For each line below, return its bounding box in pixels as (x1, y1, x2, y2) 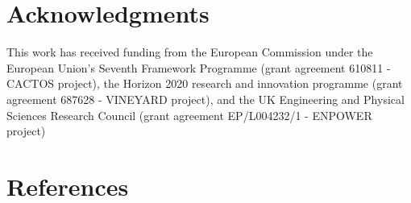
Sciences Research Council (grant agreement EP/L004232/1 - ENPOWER (6, 106, 372, 123)
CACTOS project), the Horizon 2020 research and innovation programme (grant (6, 75, 403, 92)
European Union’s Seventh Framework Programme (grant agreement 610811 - (6, 59, 391, 76)
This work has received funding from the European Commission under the (6, 43, 373, 60)
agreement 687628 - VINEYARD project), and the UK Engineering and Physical (6, 90, 405, 107)
